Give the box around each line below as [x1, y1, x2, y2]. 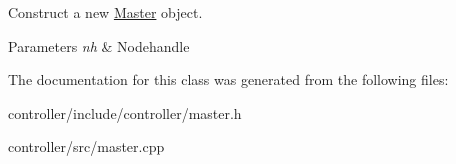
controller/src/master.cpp [8, 136, 165, 157]
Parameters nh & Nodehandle [8, 35, 190, 56]
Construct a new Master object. [8, 2, 203, 22]
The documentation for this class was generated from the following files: [8, 69, 449, 90]
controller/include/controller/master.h [8, 102, 242, 123]
